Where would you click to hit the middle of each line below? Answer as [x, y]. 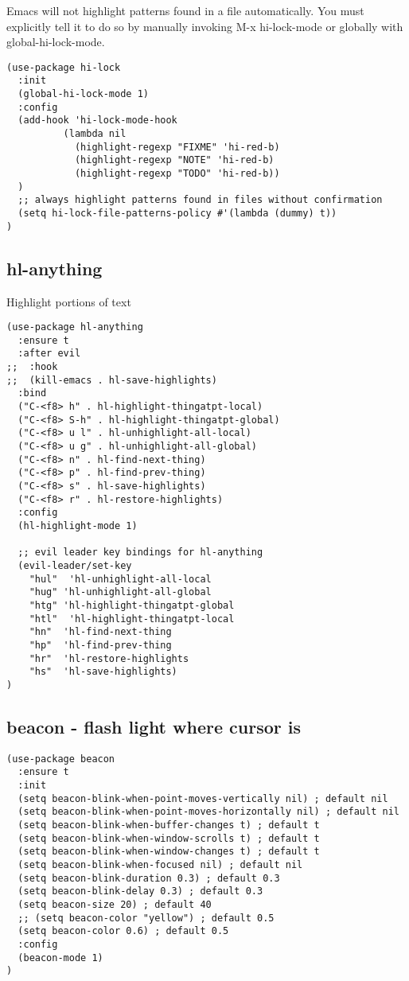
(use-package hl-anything [75, 327]
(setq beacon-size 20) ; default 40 [115, 904]
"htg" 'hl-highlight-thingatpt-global [132, 605]
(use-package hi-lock [64, 67]
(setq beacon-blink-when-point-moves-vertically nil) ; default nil [203, 798]
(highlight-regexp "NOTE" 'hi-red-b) [174, 160]
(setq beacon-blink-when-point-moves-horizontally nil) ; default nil [208, 812]
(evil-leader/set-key [75, 565]
